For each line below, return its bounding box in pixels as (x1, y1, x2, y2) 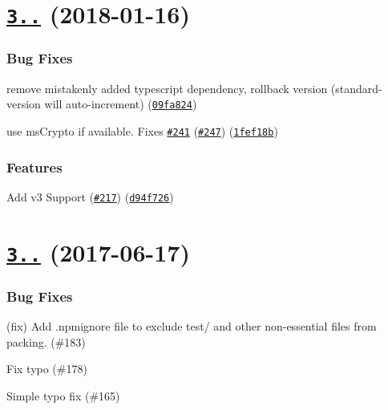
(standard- (330, 79, 382, 96)
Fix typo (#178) (6, 360, 87, 377)
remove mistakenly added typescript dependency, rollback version (6, 79, 328, 96)
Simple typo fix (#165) (6, 388, 120, 404)
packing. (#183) (6, 333, 86, 350)
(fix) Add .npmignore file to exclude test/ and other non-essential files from (6, 318, 377, 335)
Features (6, 156, 63, 177)
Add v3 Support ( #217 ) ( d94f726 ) (6, 188, 174, 205)
